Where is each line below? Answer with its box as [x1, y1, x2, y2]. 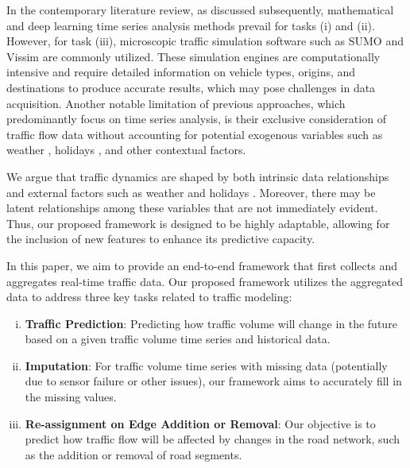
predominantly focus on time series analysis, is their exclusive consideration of [6, 110, 386, 127]
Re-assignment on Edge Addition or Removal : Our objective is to [25, 415, 376, 431]
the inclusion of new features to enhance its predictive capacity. [6, 230, 315, 247]
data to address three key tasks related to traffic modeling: [6, 288, 292, 305]
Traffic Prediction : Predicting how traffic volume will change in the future [25, 315, 397, 331]
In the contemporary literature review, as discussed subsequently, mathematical [6, 2, 394, 17]
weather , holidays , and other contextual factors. [6, 141, 246, 158]
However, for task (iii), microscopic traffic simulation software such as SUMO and [6, 33, 404, 49]
